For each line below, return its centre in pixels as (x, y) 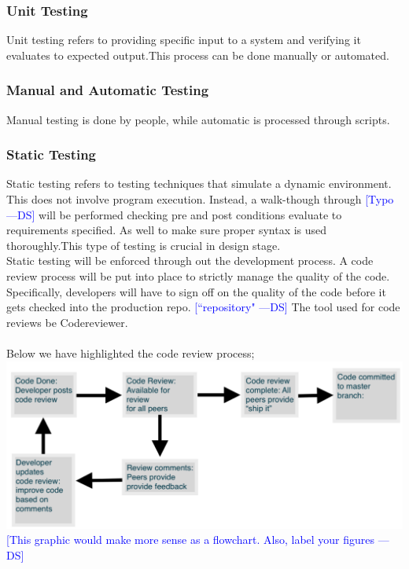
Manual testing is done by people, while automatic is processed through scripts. (198, 119)
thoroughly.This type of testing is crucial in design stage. (144, 245)
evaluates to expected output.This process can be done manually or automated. (198, 55)
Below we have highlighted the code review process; (131, 352)
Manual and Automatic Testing (108, 90)
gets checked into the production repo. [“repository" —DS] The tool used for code (203, 307)
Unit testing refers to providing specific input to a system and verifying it (184, 40)
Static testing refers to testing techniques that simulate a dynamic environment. (199, 184)
